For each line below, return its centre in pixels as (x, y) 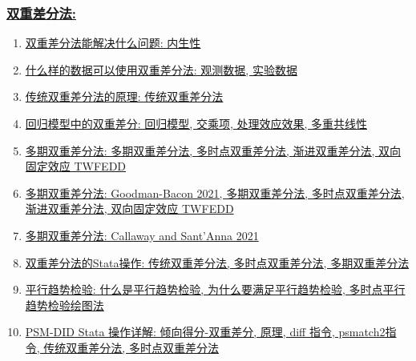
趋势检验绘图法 (65, 305)
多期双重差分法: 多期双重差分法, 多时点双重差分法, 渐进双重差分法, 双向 (213, 150)
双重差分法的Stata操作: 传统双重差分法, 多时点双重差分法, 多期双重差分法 (217, 262)
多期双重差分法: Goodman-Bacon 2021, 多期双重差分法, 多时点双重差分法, (215, 193)
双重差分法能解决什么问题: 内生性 (113, 43)
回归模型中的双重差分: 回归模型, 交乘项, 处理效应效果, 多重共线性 (196, 123)
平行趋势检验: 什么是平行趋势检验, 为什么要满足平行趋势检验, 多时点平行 (215, 289)
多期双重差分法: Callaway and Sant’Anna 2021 (142, 235)
